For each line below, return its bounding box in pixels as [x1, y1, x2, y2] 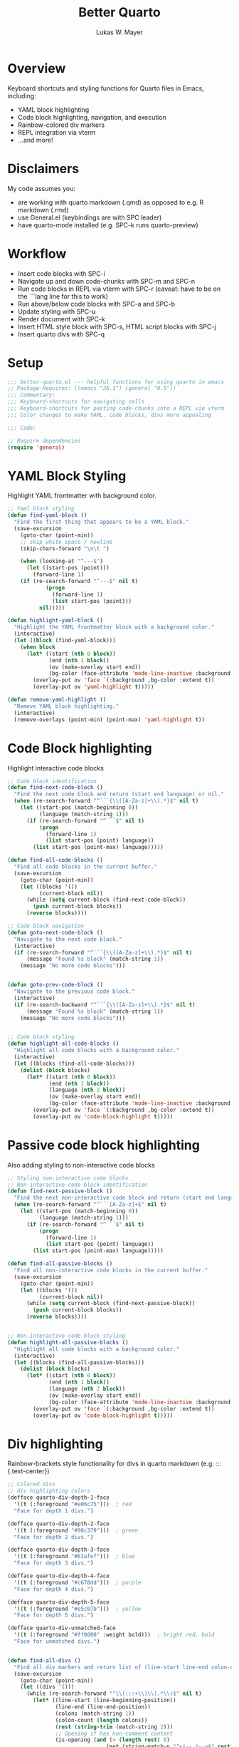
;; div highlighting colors [7, 1488, 91, 1495]
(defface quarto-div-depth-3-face [7, 1546, 110, 1554]
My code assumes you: [7, 184, 76, 192]
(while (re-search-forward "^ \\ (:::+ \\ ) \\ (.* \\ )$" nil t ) [26, 1690, 202, 1697]
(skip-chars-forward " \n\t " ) [20, 545, 110, 552]
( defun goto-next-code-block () [7, 929, 103, 936]
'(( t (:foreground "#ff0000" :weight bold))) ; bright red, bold [14, 1632, 215, 1639]
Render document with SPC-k [17, 314, 105, 323]
